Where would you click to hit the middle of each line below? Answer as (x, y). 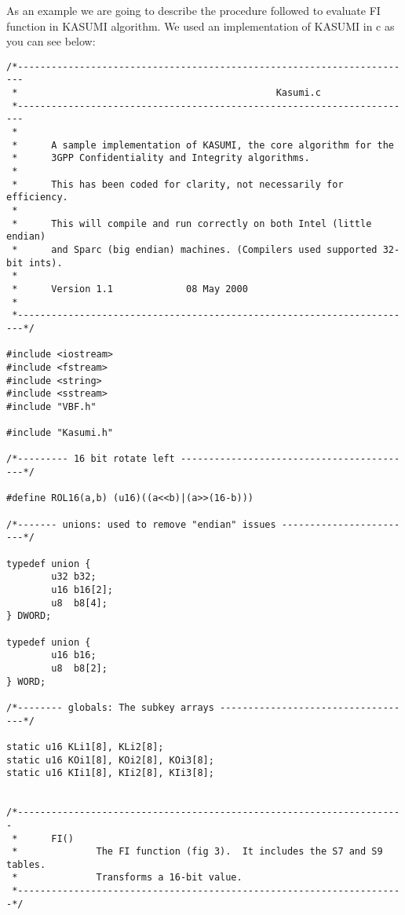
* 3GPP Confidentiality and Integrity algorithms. (161, 158)
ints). (46, 263)
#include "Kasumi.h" (60, 433)
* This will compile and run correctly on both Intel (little (192, 223)
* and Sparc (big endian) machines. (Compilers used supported (195, 249)
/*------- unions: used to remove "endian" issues (141, 524)
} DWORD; (29, 616)
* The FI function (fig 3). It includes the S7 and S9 (197, 852)
